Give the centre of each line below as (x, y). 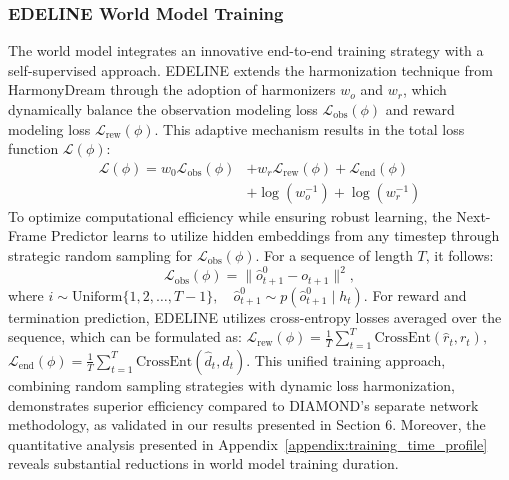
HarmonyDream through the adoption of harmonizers (172, 89)
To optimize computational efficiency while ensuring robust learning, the (230, 215)
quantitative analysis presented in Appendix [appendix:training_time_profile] (248, 443)
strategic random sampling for (100, 255)
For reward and (419, 294)
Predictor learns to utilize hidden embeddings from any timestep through (275, 235)
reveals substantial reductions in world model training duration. (203, 463)
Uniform (97, 296)
